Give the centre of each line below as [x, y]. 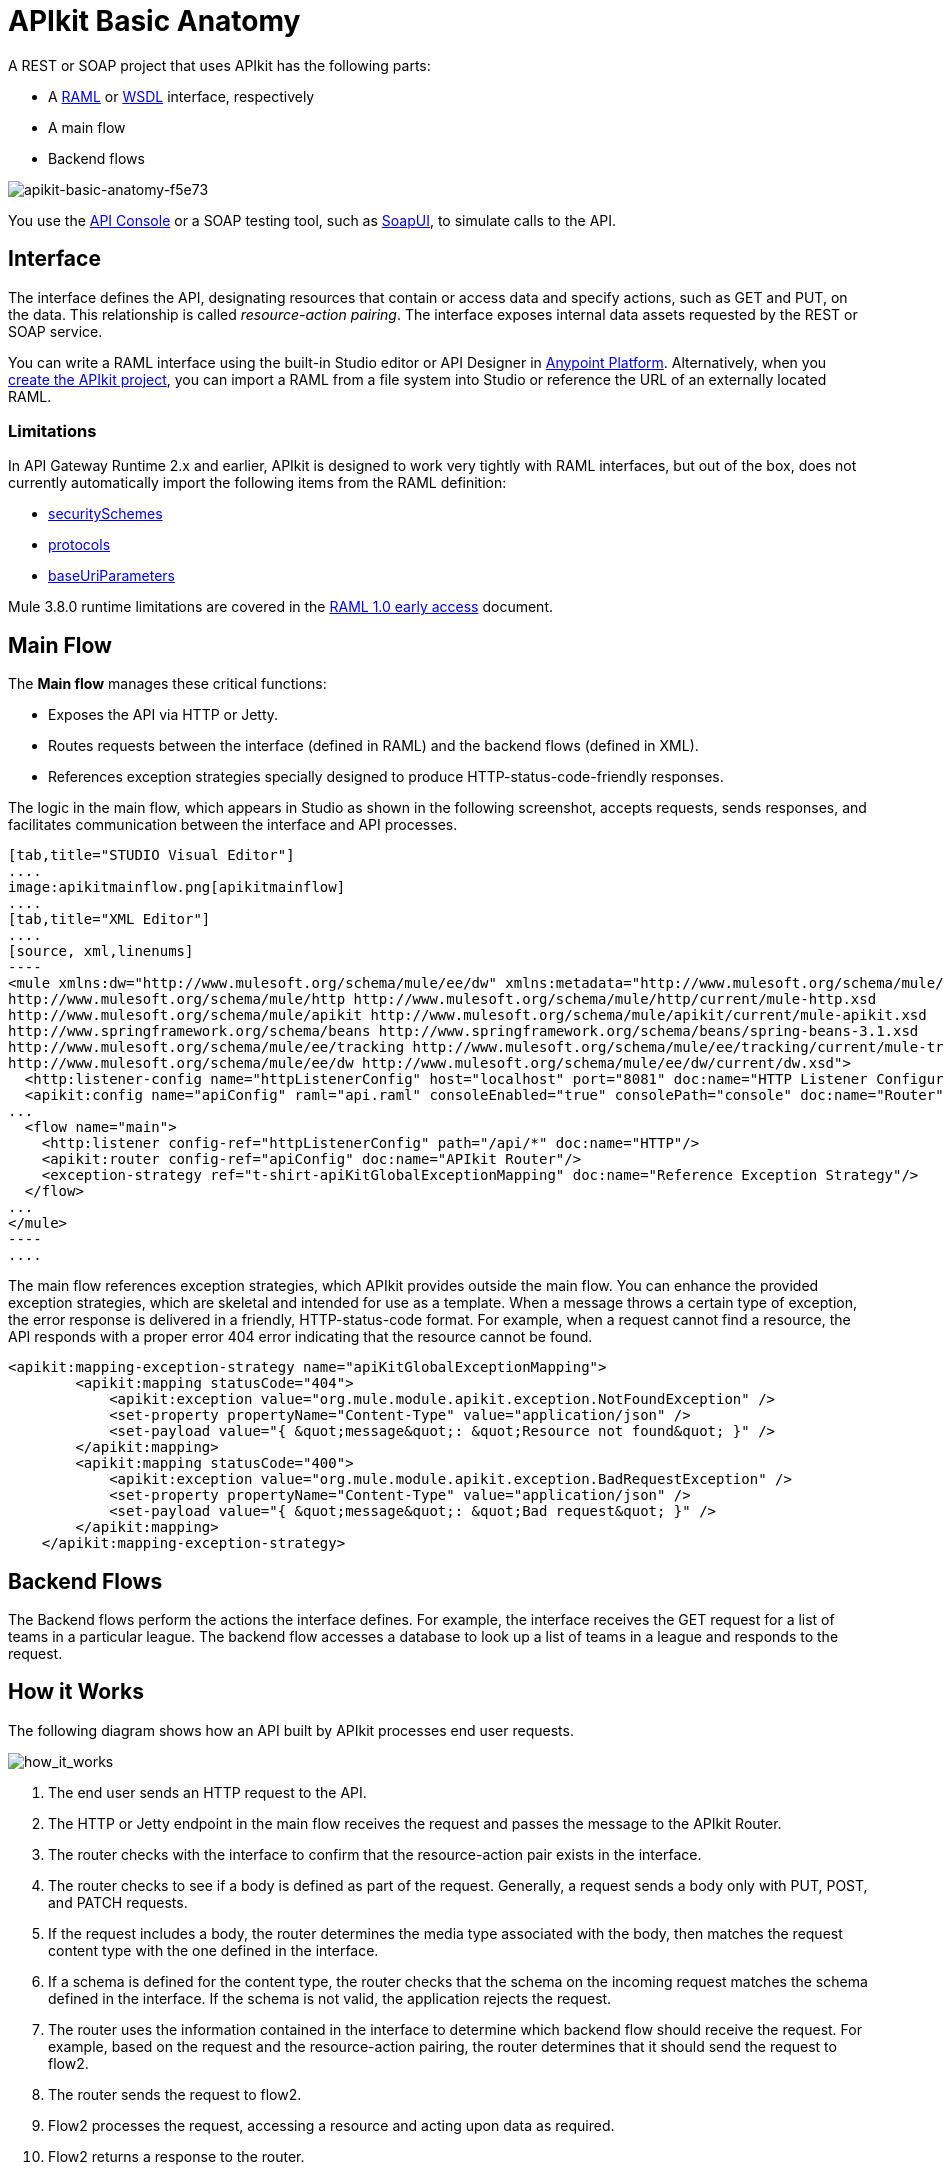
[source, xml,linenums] [101, 951]
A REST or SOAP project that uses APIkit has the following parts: [219, 65]
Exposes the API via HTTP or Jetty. [163, 715]
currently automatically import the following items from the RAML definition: [257, 483]
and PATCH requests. [118, 1902]
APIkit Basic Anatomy [154, 21]
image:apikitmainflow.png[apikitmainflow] [177, 887]
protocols [79, 545]
